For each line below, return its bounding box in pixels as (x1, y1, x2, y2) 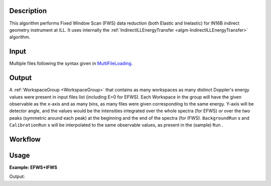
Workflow (9, 135, 41, 143)
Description (9, 7, 47, 15)
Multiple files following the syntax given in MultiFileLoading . (9, 60, 133, 66)
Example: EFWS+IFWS (9, 164, 58, 170)
